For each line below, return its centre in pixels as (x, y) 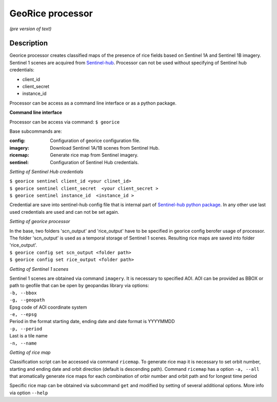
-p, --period (26, 329)
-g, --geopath (27, 300)
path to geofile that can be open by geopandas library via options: (79, 286)
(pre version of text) (31, 29)
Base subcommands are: (36, 131)
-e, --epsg (23, 314)
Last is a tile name (29, 336)
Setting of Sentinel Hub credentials (46, 171)
